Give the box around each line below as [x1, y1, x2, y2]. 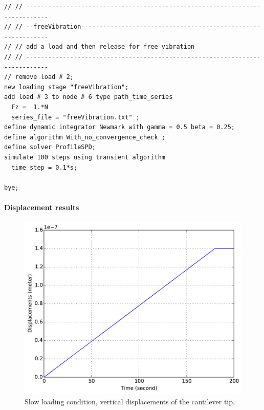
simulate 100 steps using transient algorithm [4, 153, 165, 161]
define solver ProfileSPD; [4, 143, 96, 151]
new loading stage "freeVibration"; [4, 83, 129, 91]
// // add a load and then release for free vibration [4, 43, 195, 51]
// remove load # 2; [4, 73, 74, 81]
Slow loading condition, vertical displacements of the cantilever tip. [25, 396, 235, 406]
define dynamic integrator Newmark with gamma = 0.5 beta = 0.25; [4, 124, 235, 131]
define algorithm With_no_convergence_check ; [4, 133, 165, 141]
